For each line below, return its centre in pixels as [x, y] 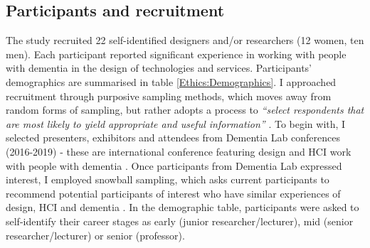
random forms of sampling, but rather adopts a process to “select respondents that [185, 110]
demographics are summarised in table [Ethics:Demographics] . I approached [171, 81]
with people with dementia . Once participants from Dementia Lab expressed [174, 165]
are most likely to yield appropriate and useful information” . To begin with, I [176, 123]
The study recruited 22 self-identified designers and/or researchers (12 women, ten [185, 40]
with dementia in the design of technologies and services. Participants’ [159, 68]
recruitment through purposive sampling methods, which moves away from [169, 96]
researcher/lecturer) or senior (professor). [95, 235]
